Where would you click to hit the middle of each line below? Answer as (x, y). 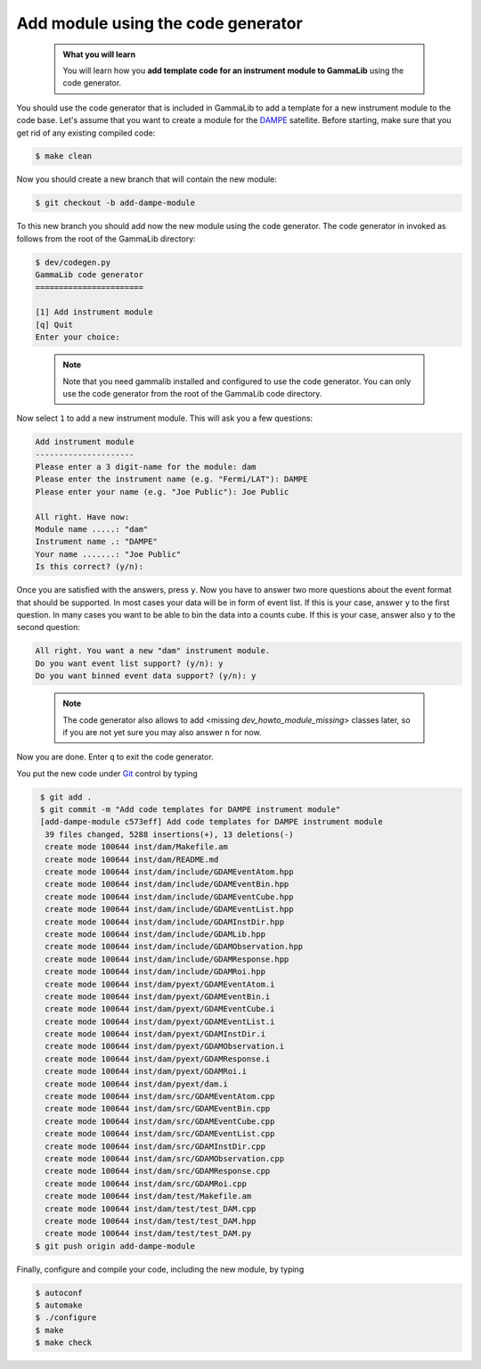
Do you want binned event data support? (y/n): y (146, 676)
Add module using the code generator (159, 23)
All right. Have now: (82, 516)
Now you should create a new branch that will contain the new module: (147, 179)
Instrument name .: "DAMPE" (96, 542)
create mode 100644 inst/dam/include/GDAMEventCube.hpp (169, 897)
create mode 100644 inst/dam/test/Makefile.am (148, 1196)
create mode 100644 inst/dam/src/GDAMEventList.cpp (160, 1134)
